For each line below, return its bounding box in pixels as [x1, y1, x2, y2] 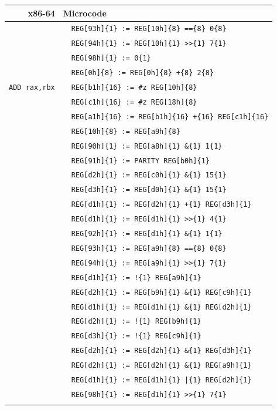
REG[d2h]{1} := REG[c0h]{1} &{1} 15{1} [71, 171, 227, 180]
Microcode [63, 6, 107, 19]
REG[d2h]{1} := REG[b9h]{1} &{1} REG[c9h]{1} [71, 288, 252, 297]
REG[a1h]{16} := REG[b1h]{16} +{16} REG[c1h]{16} [71, 112, 269, 121]
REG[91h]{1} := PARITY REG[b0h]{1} [71, 156, 210, 165]
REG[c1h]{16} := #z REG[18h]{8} [71, 98, 197, 106]
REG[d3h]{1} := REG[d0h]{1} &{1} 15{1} [71, 186, 227, 194]
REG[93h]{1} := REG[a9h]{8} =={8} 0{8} [71, 244, 227, 253]
